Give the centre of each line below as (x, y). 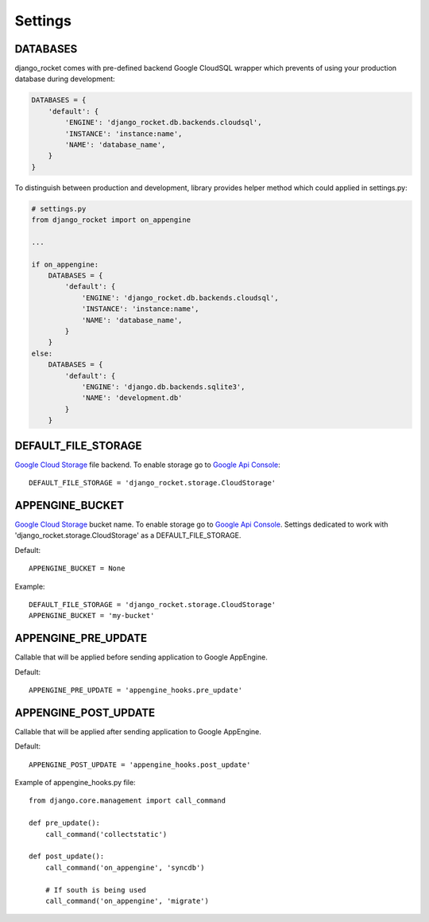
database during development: (65, 79)
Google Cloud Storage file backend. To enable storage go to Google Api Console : (148, 465)
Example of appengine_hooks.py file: (75, 783)
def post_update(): (67, 856)
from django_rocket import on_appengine (111, 220)
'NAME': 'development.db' (132, 398)
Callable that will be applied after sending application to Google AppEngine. (138, 731)
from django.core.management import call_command (128, 801)
